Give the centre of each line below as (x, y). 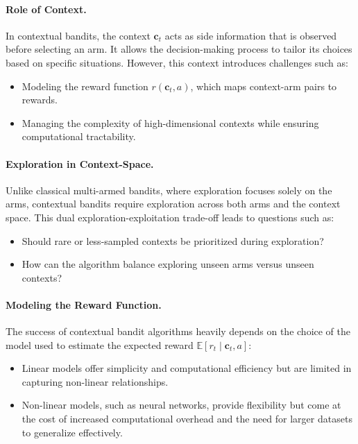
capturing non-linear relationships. (95, 381)
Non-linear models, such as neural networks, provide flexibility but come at (181, 405)
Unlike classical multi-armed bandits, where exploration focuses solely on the (169, 190)
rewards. (40, 100)
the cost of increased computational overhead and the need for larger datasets (187, 419)
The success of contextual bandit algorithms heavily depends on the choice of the (178, 331)
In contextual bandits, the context (78, 35)
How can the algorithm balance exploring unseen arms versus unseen (168, 264)
